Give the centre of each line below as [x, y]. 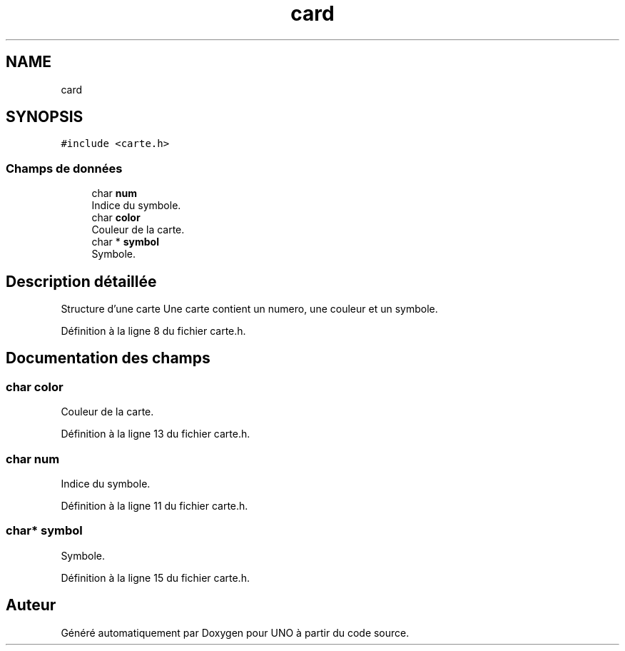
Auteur [31, 605]
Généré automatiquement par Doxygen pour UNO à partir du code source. [235, 632]
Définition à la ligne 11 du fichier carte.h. [154, 506]
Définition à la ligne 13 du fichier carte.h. [156, 434]
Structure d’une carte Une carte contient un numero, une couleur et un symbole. [249, 309]
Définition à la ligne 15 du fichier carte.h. [155, 577]
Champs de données [64, 168]
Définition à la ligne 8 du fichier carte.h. [153, 331]
